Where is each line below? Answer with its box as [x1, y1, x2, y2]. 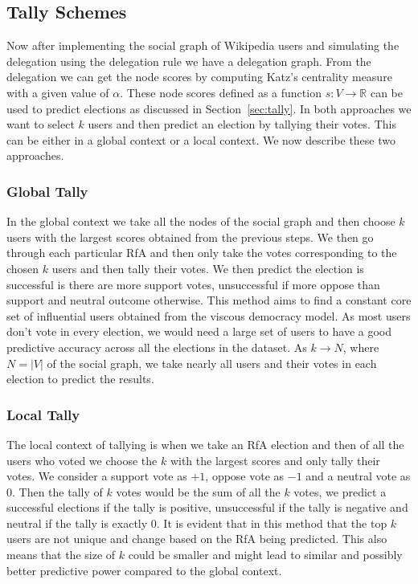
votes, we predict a [293, 483, 387, 500]
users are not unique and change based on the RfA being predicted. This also [6, 530, 387, 547]
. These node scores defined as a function [120, 84, 322, 100]
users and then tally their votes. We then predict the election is [51, 259, 364, 276]
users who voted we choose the [6, 451, 158, 468]
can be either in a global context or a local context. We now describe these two [6, 131, 395, 148]
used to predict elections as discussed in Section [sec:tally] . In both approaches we [6, 100, 412, 116]
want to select [6, 116, 75, 133]
